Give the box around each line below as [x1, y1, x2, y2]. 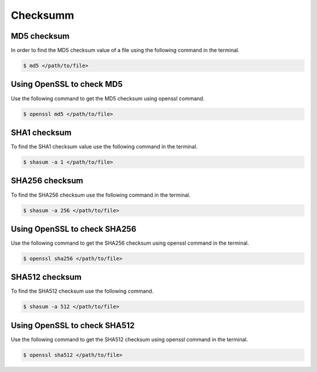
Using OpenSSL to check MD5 [11, 79, 123, 89]
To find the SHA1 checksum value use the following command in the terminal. [11, 143, 198, 150]
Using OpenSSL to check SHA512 [11, 320, 135, 330]
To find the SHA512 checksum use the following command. [11, 288, 154, 295]
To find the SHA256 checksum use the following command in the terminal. [11, 191, 191, 198]
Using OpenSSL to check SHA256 [11, 224, 137, 234]
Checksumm [11, 9, 75, 22]
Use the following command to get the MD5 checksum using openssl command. [11, 94, 205, 102]
